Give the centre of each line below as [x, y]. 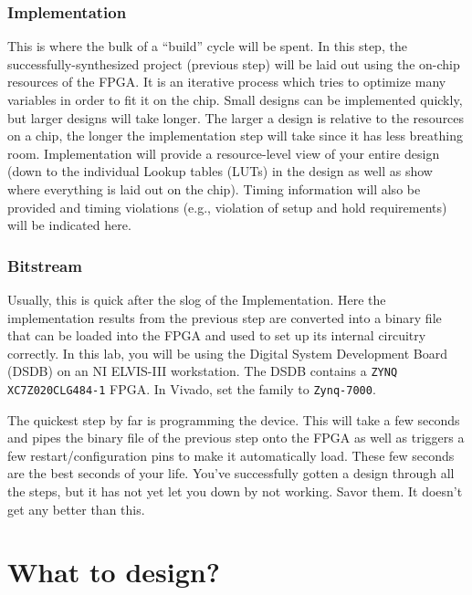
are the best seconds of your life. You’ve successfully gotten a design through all [231, 473]
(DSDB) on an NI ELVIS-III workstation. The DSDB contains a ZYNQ [203, 371]
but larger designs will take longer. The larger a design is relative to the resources [236, 117]
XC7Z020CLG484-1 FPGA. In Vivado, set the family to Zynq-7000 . [192, 389]
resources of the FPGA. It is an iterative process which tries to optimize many [227, 82]
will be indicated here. [69, 225]
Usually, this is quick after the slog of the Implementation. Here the [197, 299]
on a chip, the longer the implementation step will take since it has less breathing [235, 136]
